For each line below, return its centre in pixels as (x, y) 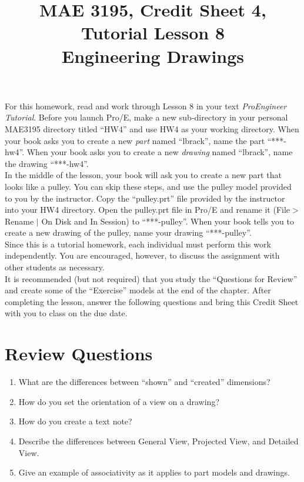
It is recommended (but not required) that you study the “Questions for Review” (151, 278)
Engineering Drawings (153, 56)
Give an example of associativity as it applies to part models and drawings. (154, 472)
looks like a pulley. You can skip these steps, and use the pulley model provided (148, 186)
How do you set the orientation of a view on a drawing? (119, 401)
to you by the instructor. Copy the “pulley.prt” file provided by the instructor (145, 198)
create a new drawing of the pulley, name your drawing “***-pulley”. (128, 232)
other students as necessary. (55, 267)
